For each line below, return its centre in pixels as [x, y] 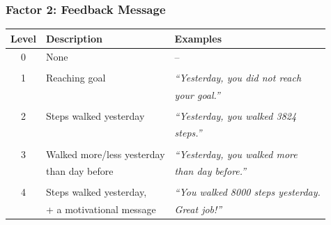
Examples [198, 38]
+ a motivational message [101, 209]
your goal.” [197, 94]
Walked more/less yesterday [105, 154]
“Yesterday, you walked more [236, 154]
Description [74, 38]
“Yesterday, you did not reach [238, 77]
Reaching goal [76, 77]
